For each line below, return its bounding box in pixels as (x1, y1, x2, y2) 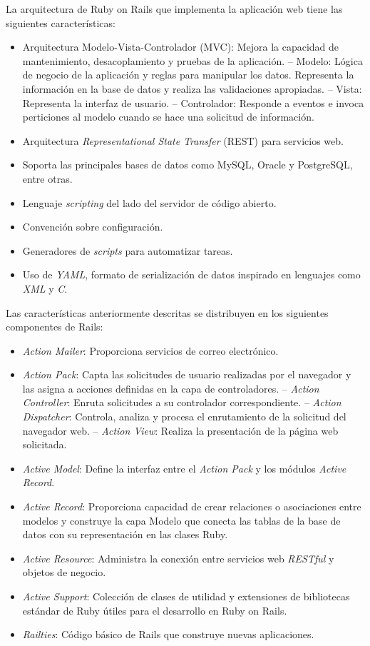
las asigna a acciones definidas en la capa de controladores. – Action (22, 380, 319, 395)
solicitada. (22, 437, 67, 452)
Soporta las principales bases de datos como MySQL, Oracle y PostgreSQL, (22, 157, 353, 172)
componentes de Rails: (6, 319, 103, 334)
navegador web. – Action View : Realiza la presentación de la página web (22, 423, 339, 438)
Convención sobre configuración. (22, 219, 163, 234)
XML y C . (22, 281, 68, 296)
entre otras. (22, 171, 73, 186)
